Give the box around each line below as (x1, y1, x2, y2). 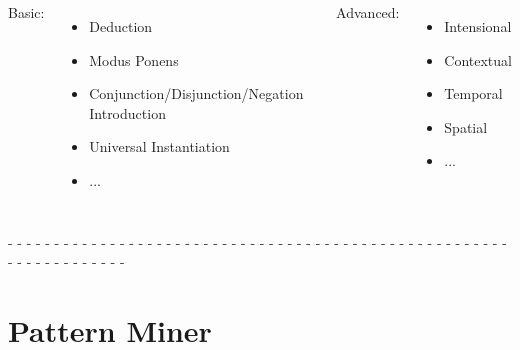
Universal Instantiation (89, 136, 230, 157)
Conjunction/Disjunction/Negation (89, 83, 304, 104)
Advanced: (336, 2, 400, 22)
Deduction (89, 16, 153, 36)
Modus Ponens (89, 49, 179, 70)
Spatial (444, 116, 488, 137)
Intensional (444, 16, 512, 36)
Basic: (8, 2, 45, 22)
